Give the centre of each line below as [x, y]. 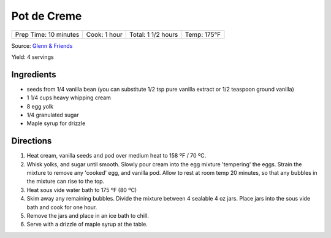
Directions [32, 141]
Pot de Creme [47, 16]
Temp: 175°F [203, 34]
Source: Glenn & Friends [42, 45]
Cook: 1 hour [104, 34]
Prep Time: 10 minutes [47, 34]
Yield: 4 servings [33, 57]
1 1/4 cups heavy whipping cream [69, 98]
